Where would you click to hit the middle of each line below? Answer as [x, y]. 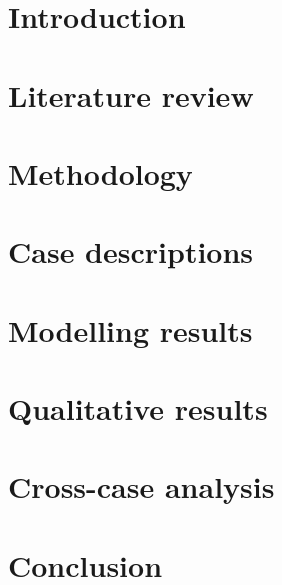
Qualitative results [138, 408]
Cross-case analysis [141, 486]
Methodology [100, 172]
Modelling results [130, 329]
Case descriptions [131, 251]
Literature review [131, 94]
